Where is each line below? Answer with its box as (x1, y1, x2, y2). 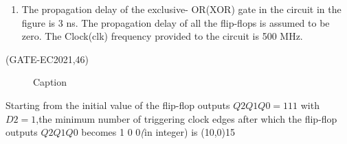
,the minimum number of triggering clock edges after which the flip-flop (36, 111, 337, 125)
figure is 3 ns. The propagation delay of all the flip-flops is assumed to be (21, 15, 330, 29)
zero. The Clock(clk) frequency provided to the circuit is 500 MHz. (21, 29, 303, 43)
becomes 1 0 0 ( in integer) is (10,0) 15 (81, 125, 235, 139)
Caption (33, 75, 67, 89)
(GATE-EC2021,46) (5, 51, 89, 66)
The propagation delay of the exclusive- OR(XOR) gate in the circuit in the (21, 2, 342, 16)
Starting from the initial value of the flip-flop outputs (5, 97, 230, 112)
